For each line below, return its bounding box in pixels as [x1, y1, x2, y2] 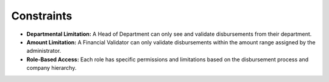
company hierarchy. [26, 64, 77, 72]
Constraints [11, 9, 73, 22]
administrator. [26, 47, 62, 55]
